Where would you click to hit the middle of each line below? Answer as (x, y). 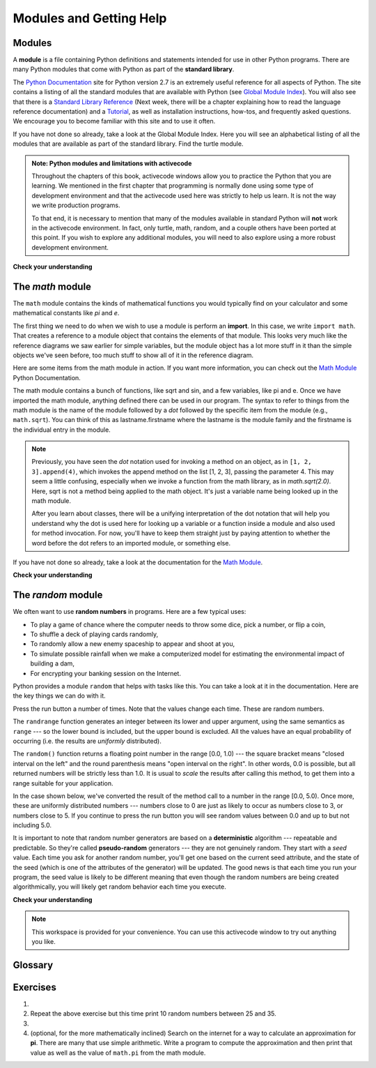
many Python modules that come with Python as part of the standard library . (124, 69)
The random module (58, 595)
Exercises (35, 987)
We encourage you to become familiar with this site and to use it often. (114, 121)
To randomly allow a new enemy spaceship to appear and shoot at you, (133, 644)
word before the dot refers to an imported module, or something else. (131, 543)
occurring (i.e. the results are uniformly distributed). (87, 741)
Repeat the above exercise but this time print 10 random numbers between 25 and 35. (153, 1014)
